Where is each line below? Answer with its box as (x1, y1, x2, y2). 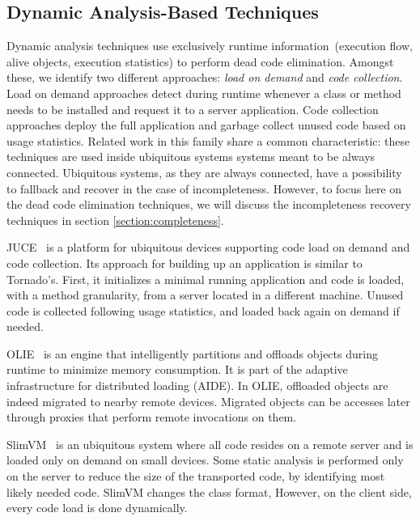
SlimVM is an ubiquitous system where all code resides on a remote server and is (6, 435, 414, 452)
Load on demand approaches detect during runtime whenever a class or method (6, 84, 401, 101)
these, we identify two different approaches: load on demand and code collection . (6, 69, 403, 86)
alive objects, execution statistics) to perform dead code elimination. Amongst (6, 53, 394, 70)
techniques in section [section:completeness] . (6, 211, 224, 228)
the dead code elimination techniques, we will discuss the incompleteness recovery (6, 196, 411, 213)
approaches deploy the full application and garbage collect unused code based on (6, 116, 406, 133)
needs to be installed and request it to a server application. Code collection (6, 100, 379, 117)
